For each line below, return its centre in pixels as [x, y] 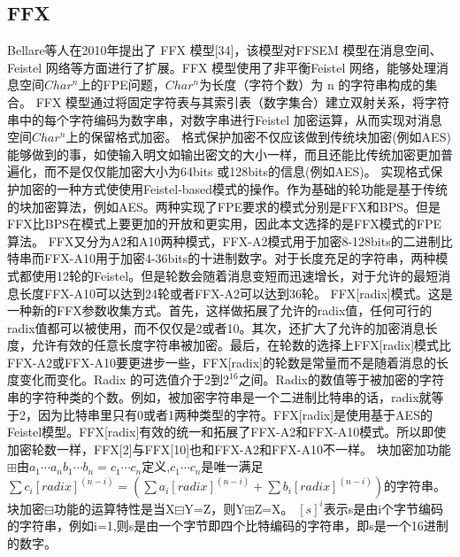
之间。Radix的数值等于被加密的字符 [341, 379]
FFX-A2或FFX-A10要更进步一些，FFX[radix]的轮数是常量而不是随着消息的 [222, 362]
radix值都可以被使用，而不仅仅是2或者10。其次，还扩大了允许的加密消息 [216, 327]
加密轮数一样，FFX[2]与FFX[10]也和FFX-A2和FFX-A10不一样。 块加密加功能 [229, 449]
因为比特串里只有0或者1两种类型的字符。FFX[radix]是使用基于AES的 [235, 414]
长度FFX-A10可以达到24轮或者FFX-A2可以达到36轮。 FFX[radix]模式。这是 [236, 293]
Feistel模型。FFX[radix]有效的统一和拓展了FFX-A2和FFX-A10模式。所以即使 [227, 432]
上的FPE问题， [122, 85]
